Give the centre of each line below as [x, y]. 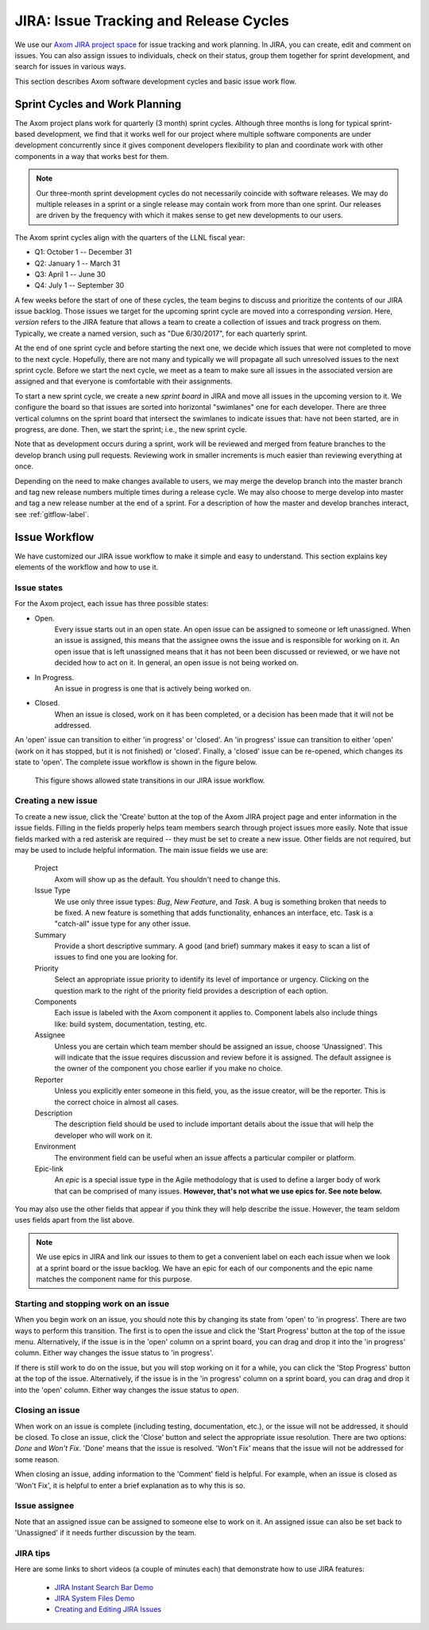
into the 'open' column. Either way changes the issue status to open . [127, 1390]
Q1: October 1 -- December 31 [83, 252]
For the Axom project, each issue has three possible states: [112, 604]
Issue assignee [44, 1506]
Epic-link [49, 1169]
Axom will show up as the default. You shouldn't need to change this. [168, 879]
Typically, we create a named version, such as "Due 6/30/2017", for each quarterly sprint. [161, 333]
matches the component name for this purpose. [114, 1279]
